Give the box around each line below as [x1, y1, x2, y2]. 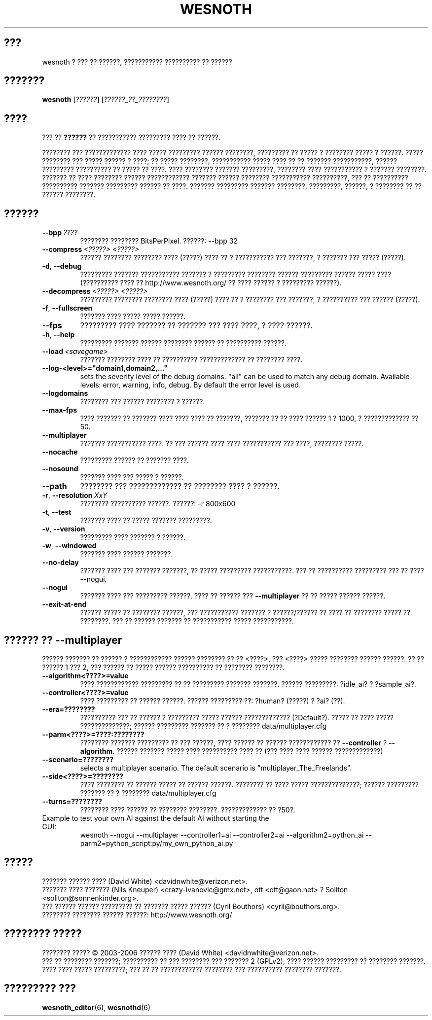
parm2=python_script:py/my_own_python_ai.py [80, 839, 233, 847]
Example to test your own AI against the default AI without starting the [42, 813, 269, 822]
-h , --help [42, 330, 75, 339]
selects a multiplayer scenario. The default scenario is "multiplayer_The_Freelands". [80, 763, 352, 772]
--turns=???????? [42, 797, 102, 806]
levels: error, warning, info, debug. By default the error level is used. [80, 381, 301, 389]
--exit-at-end [42, 600, 87, 609]
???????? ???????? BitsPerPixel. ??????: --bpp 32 [80, 237, 238, 246]
